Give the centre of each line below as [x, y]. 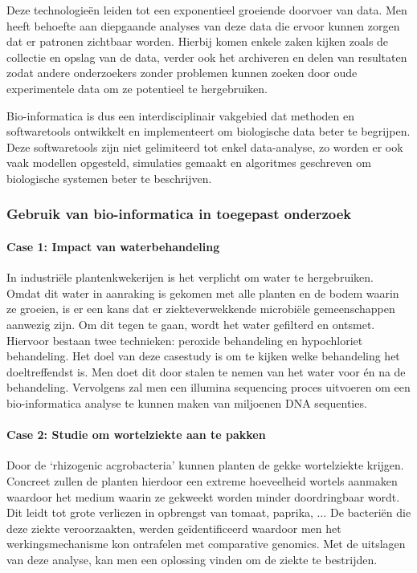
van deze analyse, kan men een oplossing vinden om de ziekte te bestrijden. [192, 559]
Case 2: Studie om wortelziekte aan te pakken [136, 435]
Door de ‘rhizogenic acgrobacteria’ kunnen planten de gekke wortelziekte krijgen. [205, 465]
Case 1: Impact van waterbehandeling [113, 246]
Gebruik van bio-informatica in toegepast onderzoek [179, 214]
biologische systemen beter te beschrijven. [109, 178]
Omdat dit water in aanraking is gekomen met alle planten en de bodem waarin [203, 293]
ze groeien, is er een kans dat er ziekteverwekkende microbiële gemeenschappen [201, 309]
